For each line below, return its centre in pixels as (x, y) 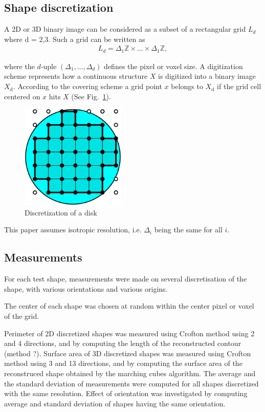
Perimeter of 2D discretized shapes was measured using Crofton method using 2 (129, 333)
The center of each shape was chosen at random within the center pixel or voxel (129, 306)
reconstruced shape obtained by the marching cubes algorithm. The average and (130, 373)
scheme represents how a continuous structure (76, 76)
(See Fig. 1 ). (91, 96)
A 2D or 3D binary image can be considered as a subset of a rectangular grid (125, 29)
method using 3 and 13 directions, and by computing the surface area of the (123, 363)
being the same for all (188, 230)
